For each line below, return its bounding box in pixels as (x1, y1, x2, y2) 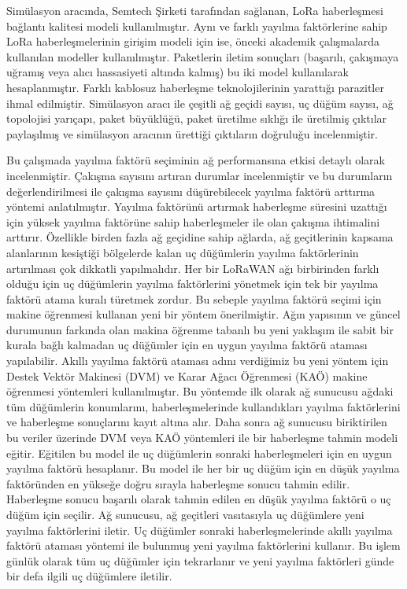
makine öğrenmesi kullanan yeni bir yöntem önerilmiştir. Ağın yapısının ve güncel (6, 306, 401, 322)
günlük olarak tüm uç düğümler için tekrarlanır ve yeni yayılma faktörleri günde (6, 552, 394, 569)
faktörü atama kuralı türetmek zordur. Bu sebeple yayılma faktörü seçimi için (6, 290, 382, 307)
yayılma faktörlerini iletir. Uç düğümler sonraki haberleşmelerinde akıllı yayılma (6, 521, 393, 538)
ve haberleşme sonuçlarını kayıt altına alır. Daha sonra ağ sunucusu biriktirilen (6, 414, 387, 430)
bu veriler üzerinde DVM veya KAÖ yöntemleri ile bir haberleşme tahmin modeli (6, 429, 398, 446)
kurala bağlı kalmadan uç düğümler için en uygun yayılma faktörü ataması (6, 337, 368, 353)
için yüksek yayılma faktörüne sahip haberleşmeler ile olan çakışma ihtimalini (6, 213, 380, 230)
